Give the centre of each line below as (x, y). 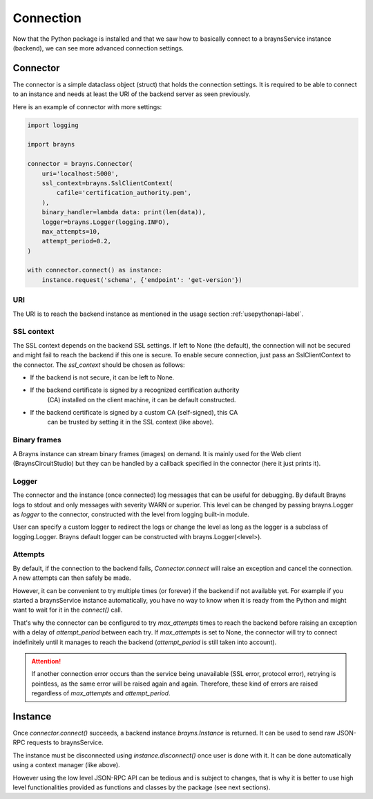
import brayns (51, 144)
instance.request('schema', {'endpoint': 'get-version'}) (142, 280)
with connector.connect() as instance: (95, 270)
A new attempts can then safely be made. (72, 578)
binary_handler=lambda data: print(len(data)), (124, 212)
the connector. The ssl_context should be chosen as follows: (99, 365)
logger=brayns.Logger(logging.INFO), (106, 222)
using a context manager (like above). (66, 765)
